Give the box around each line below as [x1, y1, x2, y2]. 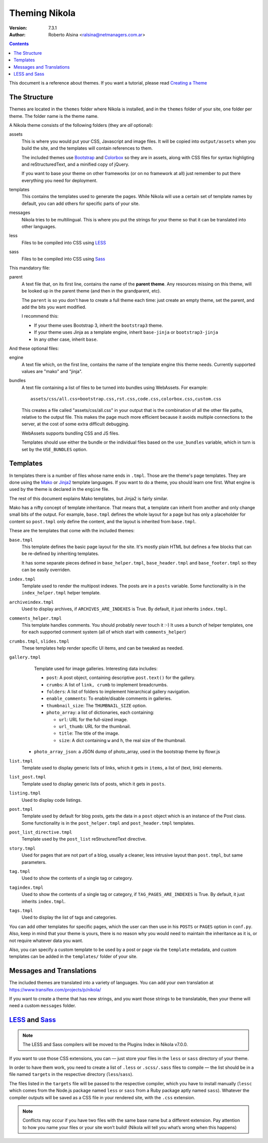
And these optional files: [9, 345, 59, 351]
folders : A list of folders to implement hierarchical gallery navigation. [46, 689, 191, 695]
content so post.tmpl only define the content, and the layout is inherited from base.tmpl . [9, 518, 197, 524]
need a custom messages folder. [9, 1003, 76, 1009]
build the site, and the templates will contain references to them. [21, 145, 153, 151]
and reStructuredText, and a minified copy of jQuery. [21, 161, 130, 167]
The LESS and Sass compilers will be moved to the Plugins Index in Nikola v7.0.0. [22, 1042, 188, 1048]
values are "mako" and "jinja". [21, 369, 83, 375]
